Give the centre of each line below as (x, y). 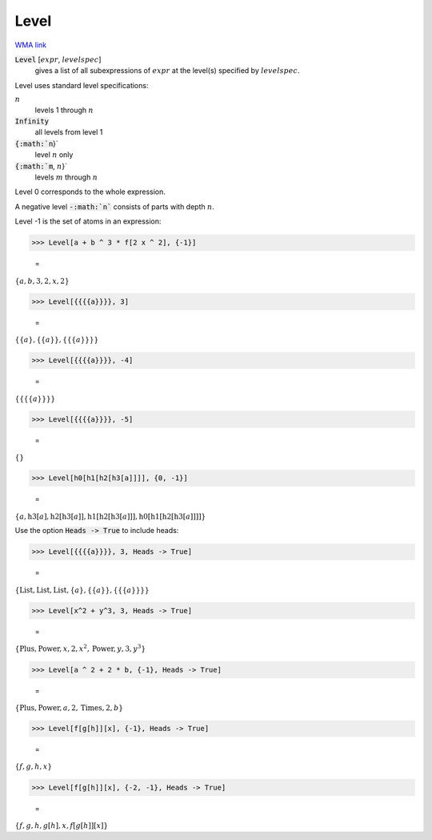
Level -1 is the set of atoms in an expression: (88, 221)
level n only (54, 155)
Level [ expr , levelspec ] (58, 59)
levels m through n (66, 177)
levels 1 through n (64, 110)
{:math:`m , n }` (41, 166)
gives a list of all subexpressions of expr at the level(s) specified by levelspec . (167, 71)
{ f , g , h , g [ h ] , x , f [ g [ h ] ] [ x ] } (61, 826)
